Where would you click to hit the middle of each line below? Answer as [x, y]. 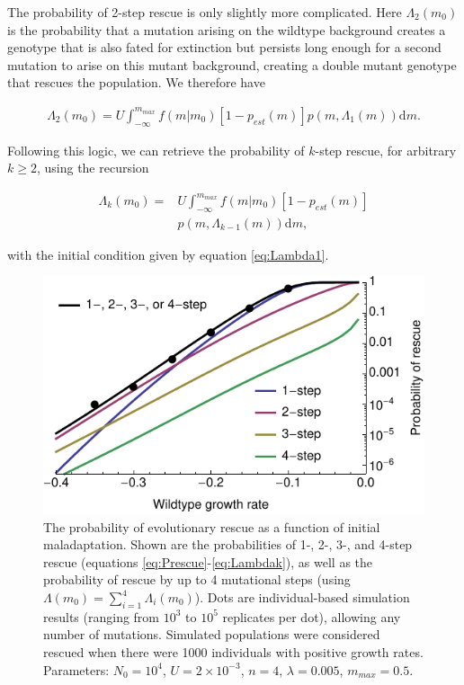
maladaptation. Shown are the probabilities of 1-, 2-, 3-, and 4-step [228, 544]
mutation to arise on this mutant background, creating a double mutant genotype [232, 64]
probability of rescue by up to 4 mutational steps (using [197, 579]
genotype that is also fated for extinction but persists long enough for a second [224, 47]
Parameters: [76, 669]
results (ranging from [102, 616]
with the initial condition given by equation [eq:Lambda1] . [168, 254]
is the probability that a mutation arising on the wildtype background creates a [227, 29]
